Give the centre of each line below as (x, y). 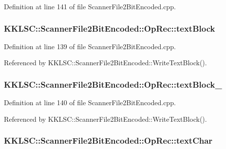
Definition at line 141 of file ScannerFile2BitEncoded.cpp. (90, 6)
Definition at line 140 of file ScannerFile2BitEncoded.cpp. (90, 102)
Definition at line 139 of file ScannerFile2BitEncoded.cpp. (90, 46)
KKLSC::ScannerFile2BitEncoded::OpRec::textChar (108, 140)
